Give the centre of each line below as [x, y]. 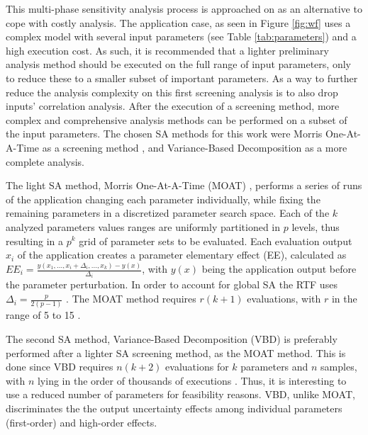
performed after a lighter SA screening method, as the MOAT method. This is [176, 352]
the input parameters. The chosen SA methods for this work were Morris [164, 134]
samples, [339, 367]
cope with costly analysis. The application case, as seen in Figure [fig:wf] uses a [178, 22]
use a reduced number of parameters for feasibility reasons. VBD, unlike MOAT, [180, 394]
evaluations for [197, 367]
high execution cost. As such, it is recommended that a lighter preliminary [167, 50]
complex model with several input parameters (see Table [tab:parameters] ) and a [181, 36]
